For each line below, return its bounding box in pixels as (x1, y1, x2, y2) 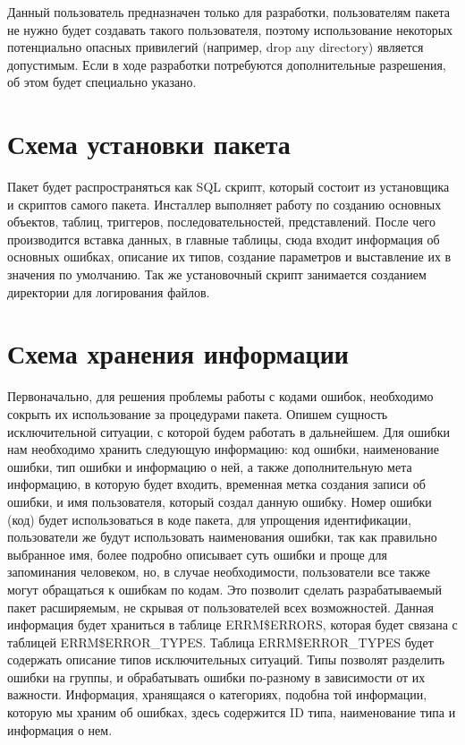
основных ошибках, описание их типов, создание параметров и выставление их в (7, 247, 452, 266)
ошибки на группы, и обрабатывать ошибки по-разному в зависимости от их (7, 667, 426, 686)
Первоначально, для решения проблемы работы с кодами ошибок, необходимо (7, 387, 434, 406)
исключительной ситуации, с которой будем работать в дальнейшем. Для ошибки (7, 422, 450, 441)
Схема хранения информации (7, 335, 349, 372)
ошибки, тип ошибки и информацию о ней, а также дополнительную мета (7, 457, 412, 475)
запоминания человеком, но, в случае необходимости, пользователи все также (7, 562, 431, 581)
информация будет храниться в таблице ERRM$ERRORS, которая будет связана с (7, 615, 458, 634)
